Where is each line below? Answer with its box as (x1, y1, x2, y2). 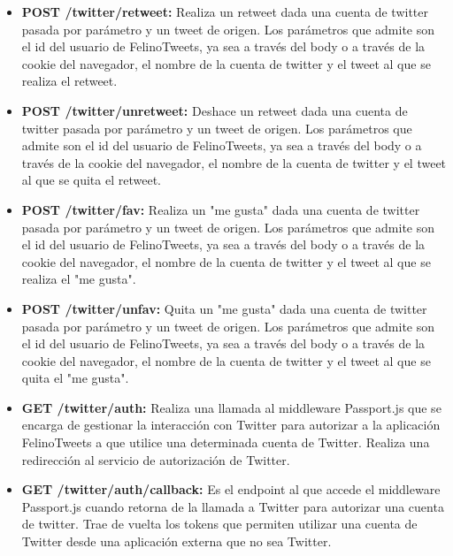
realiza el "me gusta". (21, 270, 136, 288)
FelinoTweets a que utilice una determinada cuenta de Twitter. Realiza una (21, 433, 430, 452)
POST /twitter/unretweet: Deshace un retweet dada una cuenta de (21, 101, 408, 119)
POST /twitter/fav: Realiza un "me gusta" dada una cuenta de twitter (21, 200, 420, 218)
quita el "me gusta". (21, 369, 129, 387)
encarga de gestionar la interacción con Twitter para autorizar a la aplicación (21, 415, 441, 434)
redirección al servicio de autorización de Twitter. (21, 450, 290, 468)
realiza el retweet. (21, 72, 118, 90)
